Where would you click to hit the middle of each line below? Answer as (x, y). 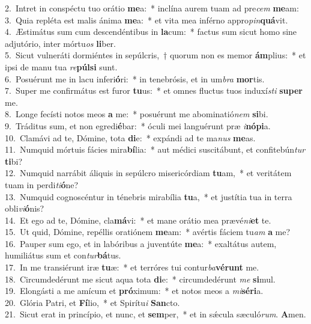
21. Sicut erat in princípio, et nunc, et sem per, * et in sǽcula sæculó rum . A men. (155, 314)
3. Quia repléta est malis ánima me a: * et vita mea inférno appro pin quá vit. (146, 20)
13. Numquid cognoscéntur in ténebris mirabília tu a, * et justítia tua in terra (149, 196)
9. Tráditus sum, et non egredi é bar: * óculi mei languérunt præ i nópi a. (138, 125)
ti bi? (14, 161)
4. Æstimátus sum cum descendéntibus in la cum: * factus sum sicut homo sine (151, 32)
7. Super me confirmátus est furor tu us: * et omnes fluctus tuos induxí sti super (154, 90)
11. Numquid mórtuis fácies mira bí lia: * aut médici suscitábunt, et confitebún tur (155, 149)
